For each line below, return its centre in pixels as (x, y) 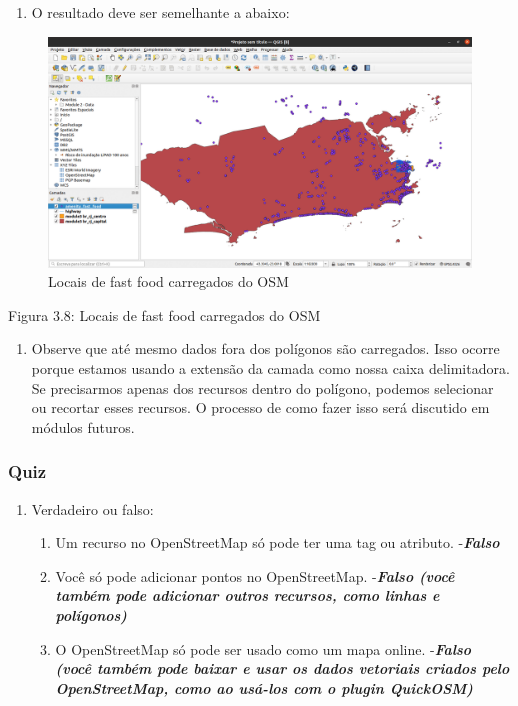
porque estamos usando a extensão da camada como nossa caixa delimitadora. (270, 368)
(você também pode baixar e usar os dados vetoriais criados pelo (282, 668)
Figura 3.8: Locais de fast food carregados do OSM (164, 314)
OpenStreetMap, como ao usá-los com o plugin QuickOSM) (264, 687)
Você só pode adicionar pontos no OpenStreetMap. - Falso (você (255, 575)
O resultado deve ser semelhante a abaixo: (160, 12)
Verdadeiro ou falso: (92, 508)
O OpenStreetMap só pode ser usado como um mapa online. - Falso (263, 648)
